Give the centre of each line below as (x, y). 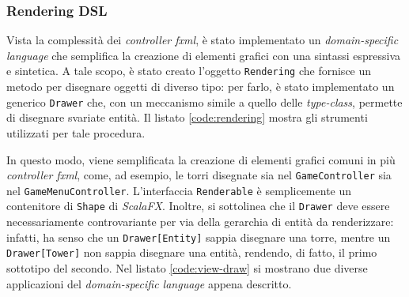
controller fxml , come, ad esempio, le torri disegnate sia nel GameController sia (199, 175)
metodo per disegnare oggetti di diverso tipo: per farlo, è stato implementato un (201, 86)
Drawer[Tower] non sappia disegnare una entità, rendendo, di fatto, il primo (192, 252)
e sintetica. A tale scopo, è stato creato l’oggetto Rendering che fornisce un (189, 71)
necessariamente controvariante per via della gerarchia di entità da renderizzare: (200, 222)
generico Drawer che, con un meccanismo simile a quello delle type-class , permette (204, 102)
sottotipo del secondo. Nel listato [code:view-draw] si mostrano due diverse (187, 267)
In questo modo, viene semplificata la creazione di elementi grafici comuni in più (201, 159)
